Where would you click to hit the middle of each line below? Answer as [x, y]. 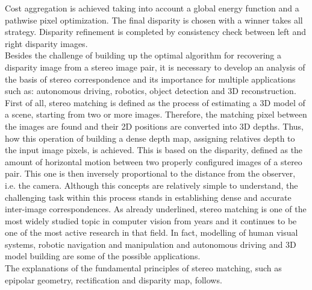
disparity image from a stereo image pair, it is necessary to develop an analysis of [155, 67]
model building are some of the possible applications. [103, 256]
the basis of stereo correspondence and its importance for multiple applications [150, 79]
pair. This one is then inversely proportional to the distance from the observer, [150, 173]
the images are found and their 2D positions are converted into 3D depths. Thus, [154, 126]
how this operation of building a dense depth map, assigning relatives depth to [150, 138]
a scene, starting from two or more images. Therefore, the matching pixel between [156, 114]
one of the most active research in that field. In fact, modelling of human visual [151, 232]
